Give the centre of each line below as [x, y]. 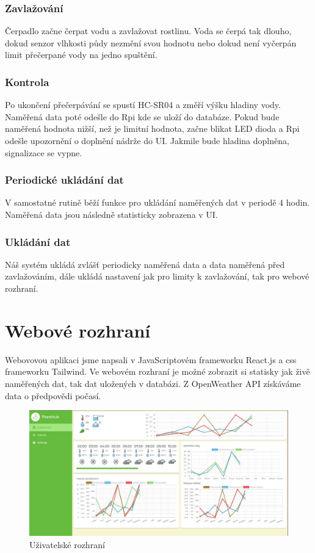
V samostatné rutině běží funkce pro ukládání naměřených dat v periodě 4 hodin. [157, 202]
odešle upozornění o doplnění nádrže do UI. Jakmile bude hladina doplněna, [147, 140]
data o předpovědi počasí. [53, 395]
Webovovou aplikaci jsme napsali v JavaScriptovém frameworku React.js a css [151, 359]
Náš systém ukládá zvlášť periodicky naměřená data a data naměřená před [145, 264]
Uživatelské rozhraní [67, 544]
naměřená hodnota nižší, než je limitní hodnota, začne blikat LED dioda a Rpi [152, 128]
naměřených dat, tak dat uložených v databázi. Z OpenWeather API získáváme [153, 383]
